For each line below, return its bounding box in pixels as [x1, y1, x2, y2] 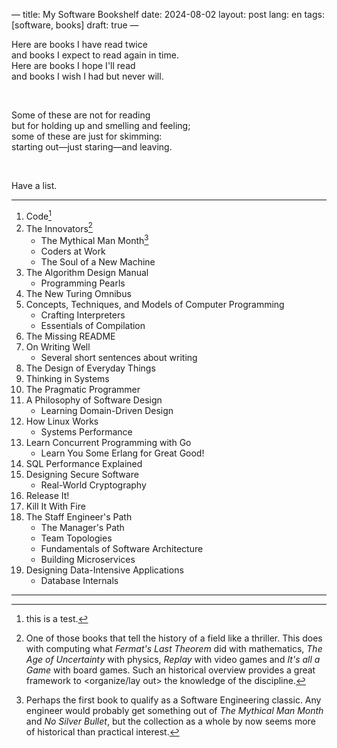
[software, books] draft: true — [11, 19, 139, 31]
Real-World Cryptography [40, 479, 147, 491]
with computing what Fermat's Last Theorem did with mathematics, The [25, 642, 323, 654]
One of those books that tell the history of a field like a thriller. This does [25, 632, 323, 644]
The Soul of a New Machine [40, 255, 156, 268]
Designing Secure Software [25, 468, 139, 480]
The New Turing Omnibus [25, 287, 132, 299]
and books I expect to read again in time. [11, 49, 179, 61]
